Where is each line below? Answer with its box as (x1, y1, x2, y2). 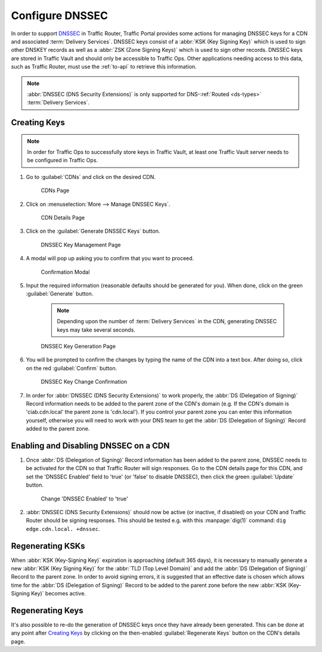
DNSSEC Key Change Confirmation (41, 378, 128, 385)
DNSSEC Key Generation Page (41, 342, 116, 350)
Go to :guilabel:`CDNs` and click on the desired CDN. (26, 173, 156, 180)
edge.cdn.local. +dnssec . (26, 525, 100, 532)
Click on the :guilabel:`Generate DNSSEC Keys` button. (26, 227, 160, 235)
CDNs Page (41, 187, 70, 194)
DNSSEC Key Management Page (41, 241, 121, 248)
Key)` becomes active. (30, 590, 86, 597)
